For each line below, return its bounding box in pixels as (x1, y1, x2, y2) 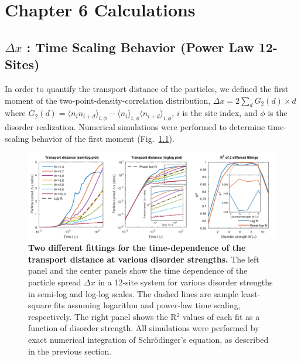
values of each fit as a (183, 310, 260, 322)
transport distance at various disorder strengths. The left (28, 253, 259, 265)
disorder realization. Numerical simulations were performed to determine (5, 121, 265, 133)
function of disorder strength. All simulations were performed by (28, 322, 259, 334)
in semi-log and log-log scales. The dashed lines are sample (28, 287, 239, 299)
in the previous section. (28, 345, 112, 357)
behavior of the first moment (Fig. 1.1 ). (31, 132, 175, 144)
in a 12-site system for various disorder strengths (98, 275, 273, 288)
